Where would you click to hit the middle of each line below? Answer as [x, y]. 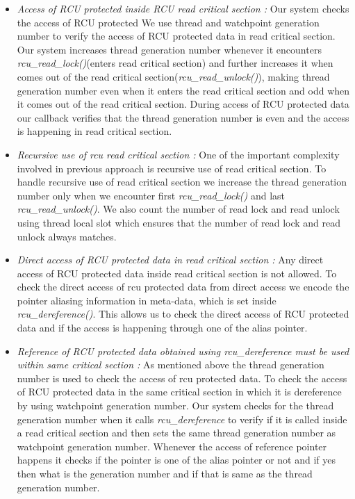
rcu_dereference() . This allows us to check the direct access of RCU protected [183, 314]
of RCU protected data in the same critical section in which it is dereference [179, 392]
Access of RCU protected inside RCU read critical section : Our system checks [183, 8]
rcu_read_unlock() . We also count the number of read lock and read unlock [178, 209]
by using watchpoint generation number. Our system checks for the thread [175, 406]
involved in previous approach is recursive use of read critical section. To [172, 168]
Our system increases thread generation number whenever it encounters [169, 49]
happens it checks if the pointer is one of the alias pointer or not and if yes [176, 460]
